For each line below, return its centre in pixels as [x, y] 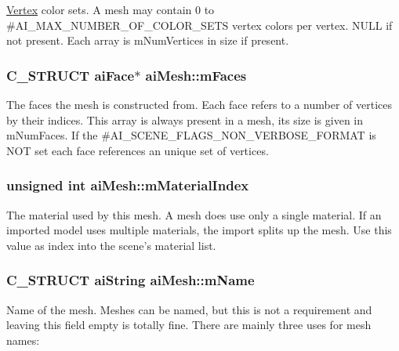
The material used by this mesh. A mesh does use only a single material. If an [194, 214]
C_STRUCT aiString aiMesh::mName [131, 280]
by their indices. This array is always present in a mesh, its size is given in [185, 119]
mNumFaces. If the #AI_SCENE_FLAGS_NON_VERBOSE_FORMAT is [191, 135]
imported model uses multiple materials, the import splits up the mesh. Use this [199, 230]
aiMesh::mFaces [196, 75]
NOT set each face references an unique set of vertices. [138, 150]
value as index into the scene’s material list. [111, 245]
